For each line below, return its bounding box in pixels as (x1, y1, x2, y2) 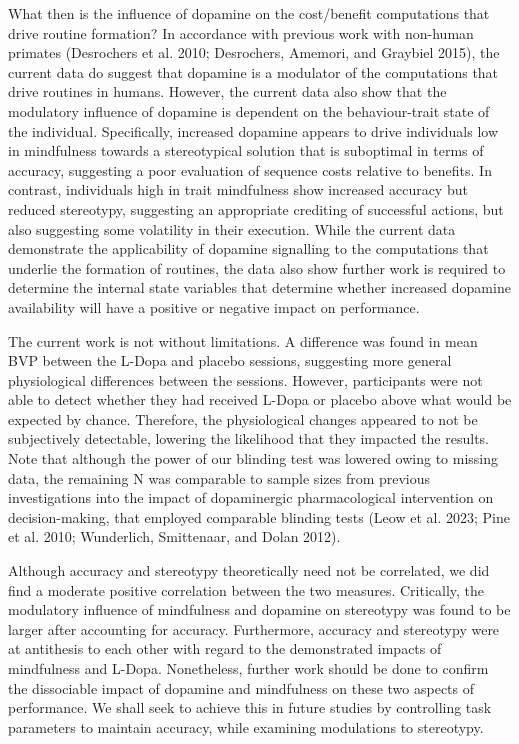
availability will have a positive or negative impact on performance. (8, 296, 420, 317)
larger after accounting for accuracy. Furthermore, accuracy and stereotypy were (8, 618, 500, 639)
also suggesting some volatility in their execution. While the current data (8, 218, 456, 239)
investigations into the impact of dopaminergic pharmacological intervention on (8, 487, 494, 508)
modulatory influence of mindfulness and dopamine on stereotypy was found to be (8, 599, 511, 620)
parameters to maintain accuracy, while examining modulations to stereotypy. (8, 716, 484, 737)
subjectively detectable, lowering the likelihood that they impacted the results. (8, 428, 489, 449)
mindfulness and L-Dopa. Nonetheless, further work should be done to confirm (8, 658, 489, 678)
